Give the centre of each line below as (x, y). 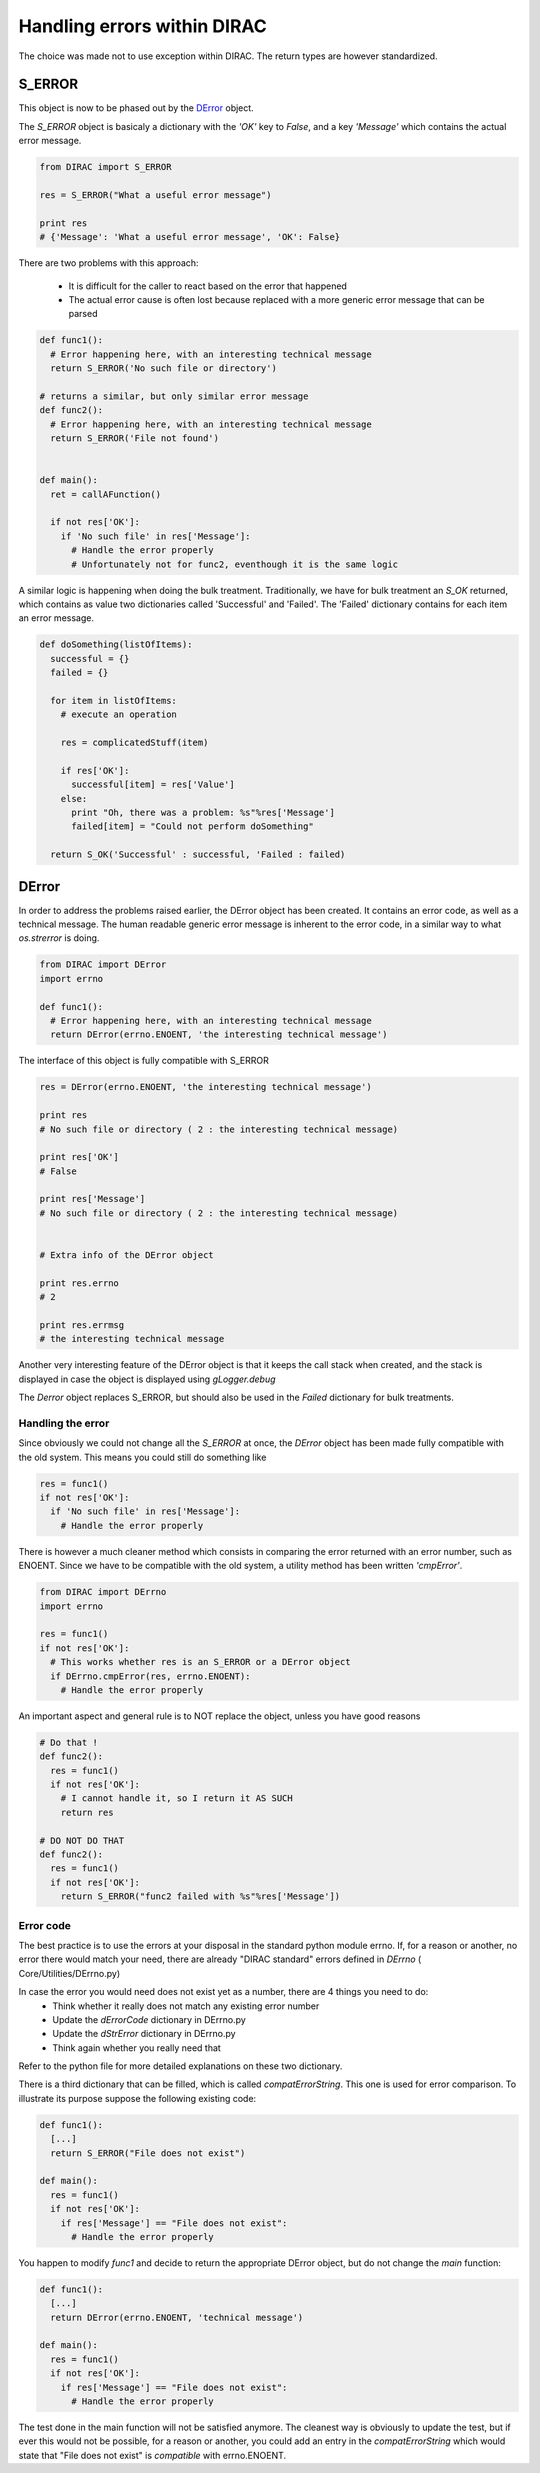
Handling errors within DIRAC (142, 26)
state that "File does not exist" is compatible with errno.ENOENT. (152, 2455)
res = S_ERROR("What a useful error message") (155, 195)
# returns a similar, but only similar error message (174, 396)
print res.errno (79, 1283)
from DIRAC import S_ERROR (105, 167)
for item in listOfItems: (113, 700)
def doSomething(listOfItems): (116, 644)
